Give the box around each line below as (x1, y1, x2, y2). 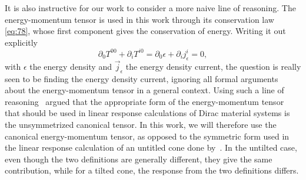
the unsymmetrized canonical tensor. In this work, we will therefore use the (5, 118, 277, 131)
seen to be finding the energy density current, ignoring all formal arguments (5, 72, 278, 84)
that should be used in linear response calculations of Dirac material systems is (5, 107, 290, 119)
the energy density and (29, 60, 112, 72)
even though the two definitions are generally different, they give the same (5, 152, 272, 165)
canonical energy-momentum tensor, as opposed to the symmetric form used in (5, 130, 290, 142)
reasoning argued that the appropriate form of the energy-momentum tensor (5, 95, 284, 107)
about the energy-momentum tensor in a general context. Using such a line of (5, 84, 284, 96)
